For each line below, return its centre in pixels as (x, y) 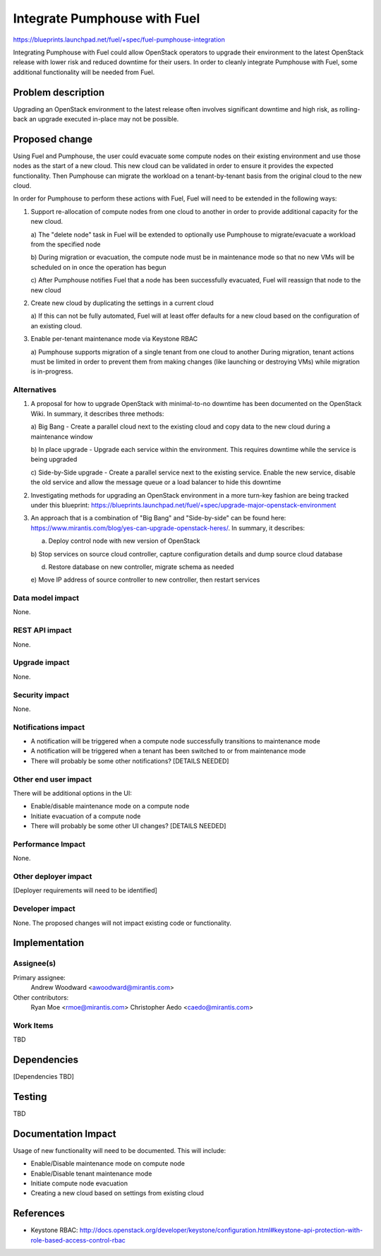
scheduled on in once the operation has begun (98, 267)
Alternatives (35, 390)
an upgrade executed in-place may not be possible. (104, 119)
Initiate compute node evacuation (79, 1183)
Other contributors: (41, 997)
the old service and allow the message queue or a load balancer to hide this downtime (156, 482)
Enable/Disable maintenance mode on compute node (108, 1164)
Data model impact (46, 598)
